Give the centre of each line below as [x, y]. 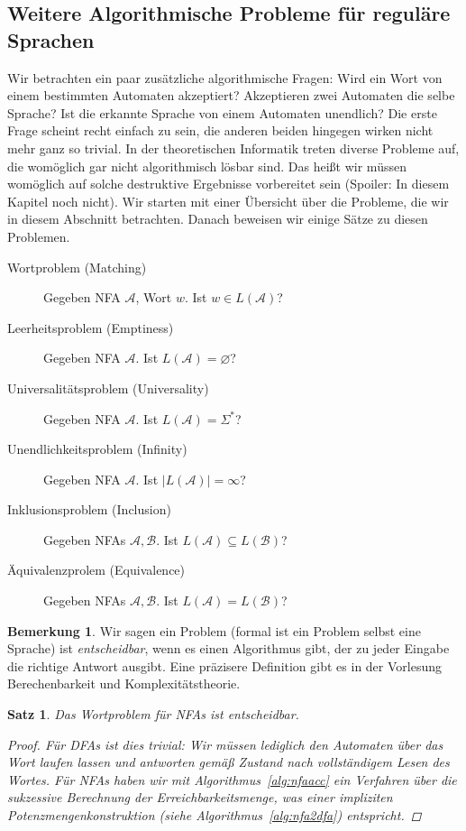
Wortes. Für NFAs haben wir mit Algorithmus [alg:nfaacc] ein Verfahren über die [232, 779]
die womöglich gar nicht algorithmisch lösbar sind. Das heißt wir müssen [207, 166]
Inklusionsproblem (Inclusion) [89, 509]
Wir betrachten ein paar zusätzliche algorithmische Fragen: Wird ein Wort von [225, 77]
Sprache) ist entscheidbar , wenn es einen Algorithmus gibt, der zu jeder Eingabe [228, 648]
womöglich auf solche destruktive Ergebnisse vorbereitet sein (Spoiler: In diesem [228, 184]
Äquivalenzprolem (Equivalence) [96, 570]
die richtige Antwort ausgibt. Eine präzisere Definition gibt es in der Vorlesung [225, 665]
